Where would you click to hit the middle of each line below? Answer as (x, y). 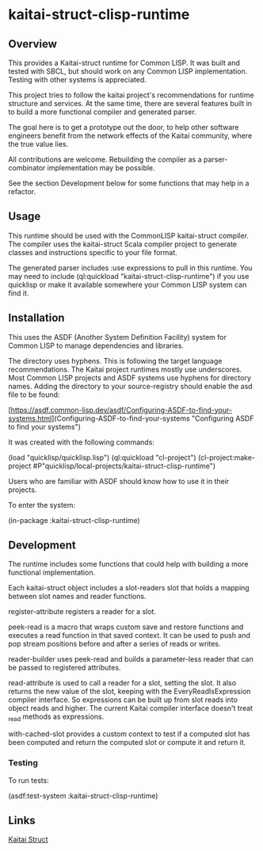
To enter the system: (42, 505)
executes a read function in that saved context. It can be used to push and (130, 635)
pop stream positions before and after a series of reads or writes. (114, 644)
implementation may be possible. (101, 168)
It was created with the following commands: (81, 442)
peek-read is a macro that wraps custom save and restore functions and (126, 627)
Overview (33, 44)
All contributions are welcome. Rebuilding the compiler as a (105, 159)
